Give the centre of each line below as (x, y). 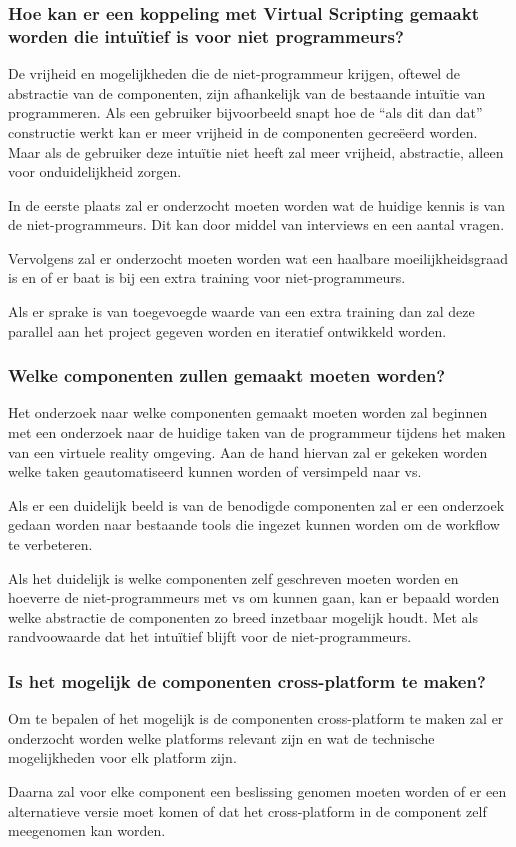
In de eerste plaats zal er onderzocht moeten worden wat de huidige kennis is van (257, 204)
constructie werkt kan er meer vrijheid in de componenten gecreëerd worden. (243, 131)
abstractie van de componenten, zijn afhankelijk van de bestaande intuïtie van (247, 92)
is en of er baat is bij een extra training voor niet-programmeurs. (207, 277)
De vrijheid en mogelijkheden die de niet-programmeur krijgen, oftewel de (234, 73)
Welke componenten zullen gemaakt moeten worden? (227, 375)
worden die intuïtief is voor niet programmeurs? (206, 35)
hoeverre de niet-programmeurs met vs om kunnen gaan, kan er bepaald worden (254, 597)
